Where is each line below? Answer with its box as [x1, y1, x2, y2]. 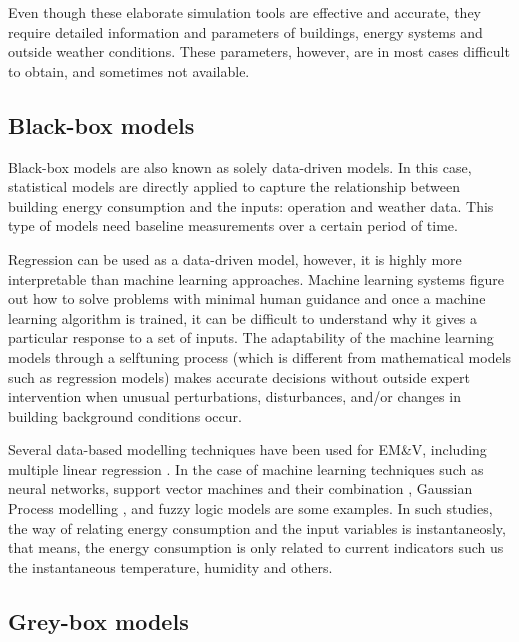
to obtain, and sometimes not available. [8, 60, 250, 81]
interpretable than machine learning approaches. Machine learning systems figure [8, 268, 505, 289]
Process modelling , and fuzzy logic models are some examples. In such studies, [8, 498, 493, 519]
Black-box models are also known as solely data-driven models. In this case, [8, 156, 472, 177]
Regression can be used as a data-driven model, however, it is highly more [8, 248, 462, 269]
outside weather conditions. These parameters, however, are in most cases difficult [8, 41, 510, 62]
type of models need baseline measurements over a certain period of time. [8, 215, 458, 236]
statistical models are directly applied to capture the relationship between [8, 176, 460, 197]
